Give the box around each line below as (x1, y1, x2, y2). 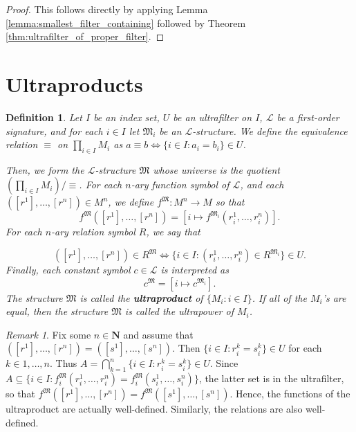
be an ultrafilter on (173, 109, 252, 124)
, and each (240, 177, 284, 192)
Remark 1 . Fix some (6, 327, 91, 341)
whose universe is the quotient (153, 162, 280, 177)
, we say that (146, 224, 200, 239)
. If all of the (252, 290, 307, 305)
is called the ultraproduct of (79, 290, 203, 305)
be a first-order (277, 109, 339, 124)
